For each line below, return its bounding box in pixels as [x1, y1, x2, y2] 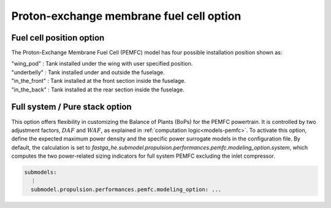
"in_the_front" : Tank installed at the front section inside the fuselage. [11, 77, 186, 85]
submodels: [24, 169, 57, 176]
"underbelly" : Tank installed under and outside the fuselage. [11, 68, 165, 76]
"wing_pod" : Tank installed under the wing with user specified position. [11, 60, 193, 67]
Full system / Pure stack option [11, 102, 132, 112]
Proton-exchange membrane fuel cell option [11, 9, 242, 23]
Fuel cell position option [11, 33, 105, 43]
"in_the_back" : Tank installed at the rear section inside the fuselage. [11, 86, 185, 93]
